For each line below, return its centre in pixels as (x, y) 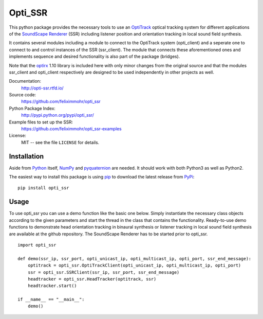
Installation (26, 156)
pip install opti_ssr (43, 188)
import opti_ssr (37, 245)
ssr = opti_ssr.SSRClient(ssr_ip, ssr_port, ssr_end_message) (103, 272)
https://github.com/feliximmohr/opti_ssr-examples (71, 129)
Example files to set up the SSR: (41, 122)
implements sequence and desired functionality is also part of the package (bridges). (94, 56)
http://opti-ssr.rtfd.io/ (42, 88)
